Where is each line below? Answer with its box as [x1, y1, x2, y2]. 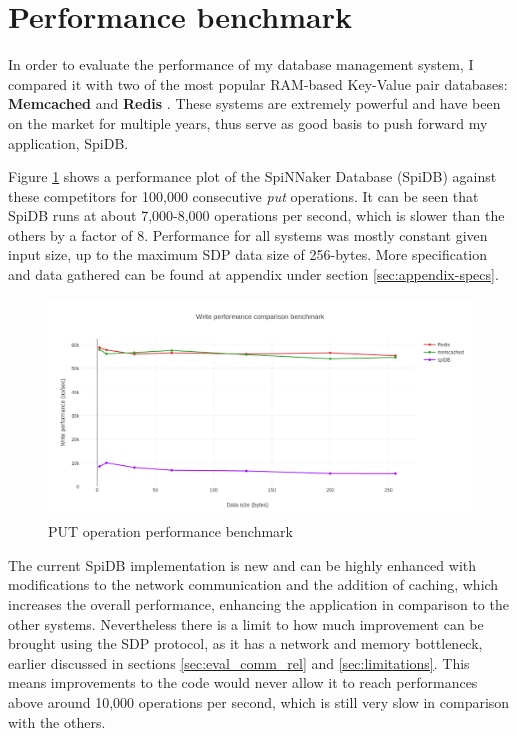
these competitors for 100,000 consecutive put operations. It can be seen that [8, 185, 479, 206]
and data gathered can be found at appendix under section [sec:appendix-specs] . [8, 264, 499, 285]
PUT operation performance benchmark [48, 521, 293, 542]
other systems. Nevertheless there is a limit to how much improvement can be [8, 613, 484, 634]
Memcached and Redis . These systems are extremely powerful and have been [8, 93, 501, 114]
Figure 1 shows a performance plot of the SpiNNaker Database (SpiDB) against [8, 166, 497, 187]
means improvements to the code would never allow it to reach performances [8, 672, 478, 693]
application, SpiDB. [8, 132, 129, 153]
